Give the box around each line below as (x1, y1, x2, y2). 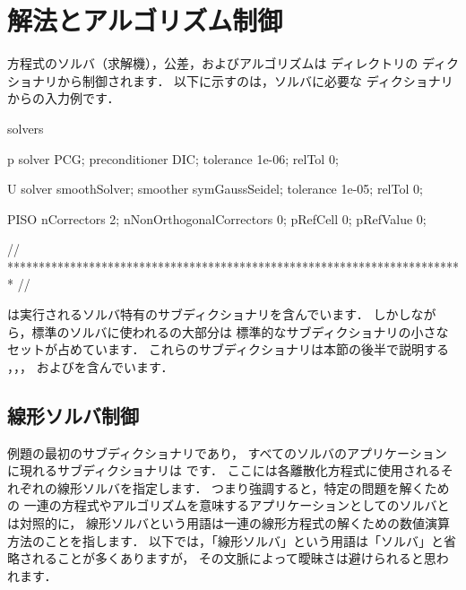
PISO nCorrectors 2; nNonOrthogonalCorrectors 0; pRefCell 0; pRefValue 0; (7, 209, 427, 228)
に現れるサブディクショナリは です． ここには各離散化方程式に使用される (7, 461, 441, 480)
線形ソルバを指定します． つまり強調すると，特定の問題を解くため (56, 478, 450, 497)
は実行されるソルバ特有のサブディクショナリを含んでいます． (7, 305, 369, 324)
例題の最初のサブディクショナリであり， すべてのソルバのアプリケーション (7, 443, 447, 462)
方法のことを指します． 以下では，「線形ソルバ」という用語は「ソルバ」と (7, 531, 444, 550)
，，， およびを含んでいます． (7, 357, 174, 376)
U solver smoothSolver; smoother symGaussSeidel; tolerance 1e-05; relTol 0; (7, 179, 423, 198)
